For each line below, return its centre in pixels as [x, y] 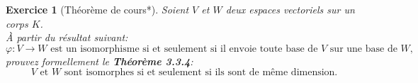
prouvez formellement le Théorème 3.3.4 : [100, 61]
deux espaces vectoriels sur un [290, 9]
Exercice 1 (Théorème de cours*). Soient [97, 9]
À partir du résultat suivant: [67, 37]
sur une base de [363, 49]
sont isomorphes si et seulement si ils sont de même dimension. [201, 73]
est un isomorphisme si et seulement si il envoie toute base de [184, 49]
